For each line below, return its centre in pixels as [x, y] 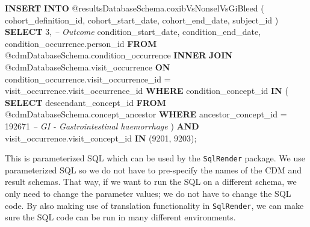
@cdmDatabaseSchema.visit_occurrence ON [88, 67]
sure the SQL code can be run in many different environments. [120, 217]
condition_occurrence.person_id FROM [81, 43]
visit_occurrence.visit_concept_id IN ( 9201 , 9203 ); [101, 138]
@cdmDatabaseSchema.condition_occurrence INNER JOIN [119, 55]
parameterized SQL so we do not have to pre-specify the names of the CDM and [153, 169]
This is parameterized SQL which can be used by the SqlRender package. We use [155, 158]
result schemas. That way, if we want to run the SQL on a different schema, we [151, 182]
